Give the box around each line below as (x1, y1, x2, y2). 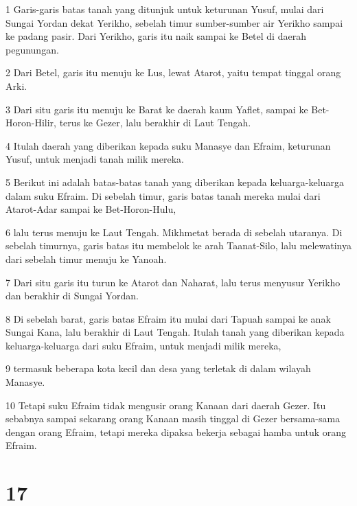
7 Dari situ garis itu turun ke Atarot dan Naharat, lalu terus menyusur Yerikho (5, 275, 341, 289)
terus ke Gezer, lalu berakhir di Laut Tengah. (59, 115, 251, 130)
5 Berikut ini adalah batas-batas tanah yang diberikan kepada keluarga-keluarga (5, 174, 344, 189)
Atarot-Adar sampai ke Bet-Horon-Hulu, (5, 202, 176, 216)
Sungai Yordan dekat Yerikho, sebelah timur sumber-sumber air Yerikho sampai (5, 15, 343, 30)
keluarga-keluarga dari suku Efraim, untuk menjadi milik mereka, (5, 338, 281, 352)
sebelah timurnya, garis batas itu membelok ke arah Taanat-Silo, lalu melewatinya (5, 238, 352, 253)
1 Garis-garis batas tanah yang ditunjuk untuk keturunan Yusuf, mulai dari (5, 2, 324, 16)
